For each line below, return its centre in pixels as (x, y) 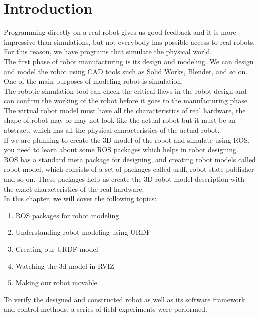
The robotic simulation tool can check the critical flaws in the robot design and (125, 91)
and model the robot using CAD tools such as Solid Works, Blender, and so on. (126, 71)
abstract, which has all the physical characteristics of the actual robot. (112, 130)
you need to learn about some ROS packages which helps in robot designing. (121, 150)
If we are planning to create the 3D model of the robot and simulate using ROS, (127, 140)
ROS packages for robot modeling (67, 215)
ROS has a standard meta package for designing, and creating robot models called (130, 159)
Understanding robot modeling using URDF (83, 232)
